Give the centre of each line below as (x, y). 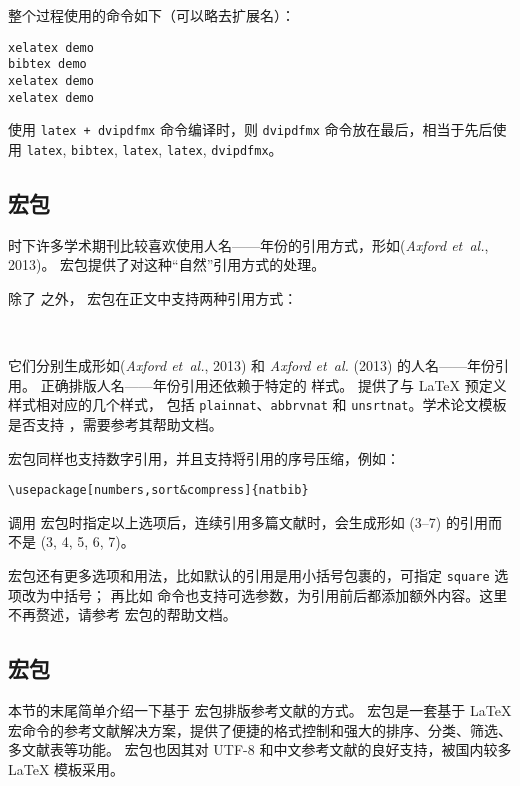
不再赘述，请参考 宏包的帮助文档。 (122, 614)
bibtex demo (47, 64)
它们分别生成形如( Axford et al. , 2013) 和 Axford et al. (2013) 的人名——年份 (251, 365)
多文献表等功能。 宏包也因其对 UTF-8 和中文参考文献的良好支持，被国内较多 (260, 749)
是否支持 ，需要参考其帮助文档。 (115, 423)
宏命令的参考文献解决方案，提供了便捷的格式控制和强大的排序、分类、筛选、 (260, 729)
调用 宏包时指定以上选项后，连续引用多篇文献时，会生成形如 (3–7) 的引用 (248, 521)
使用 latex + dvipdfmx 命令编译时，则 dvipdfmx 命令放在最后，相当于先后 (250, 129)
